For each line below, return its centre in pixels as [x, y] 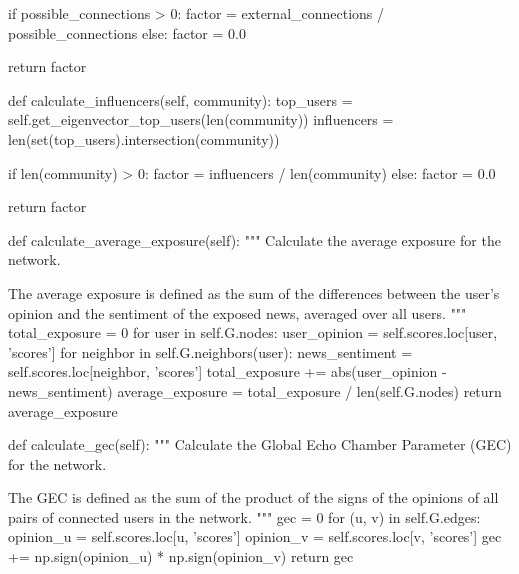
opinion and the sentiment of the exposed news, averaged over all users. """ [237, 312]
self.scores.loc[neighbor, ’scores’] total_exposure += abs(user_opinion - [227, 371]
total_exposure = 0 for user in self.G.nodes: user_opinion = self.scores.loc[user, [253, 332]
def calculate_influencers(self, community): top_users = [180, 99]
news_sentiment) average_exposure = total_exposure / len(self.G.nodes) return [255, 390]
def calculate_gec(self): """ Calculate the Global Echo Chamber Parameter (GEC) [260, 444]
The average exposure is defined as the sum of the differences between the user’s [254, 292]
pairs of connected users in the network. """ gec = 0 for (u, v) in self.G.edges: [244, 516]
